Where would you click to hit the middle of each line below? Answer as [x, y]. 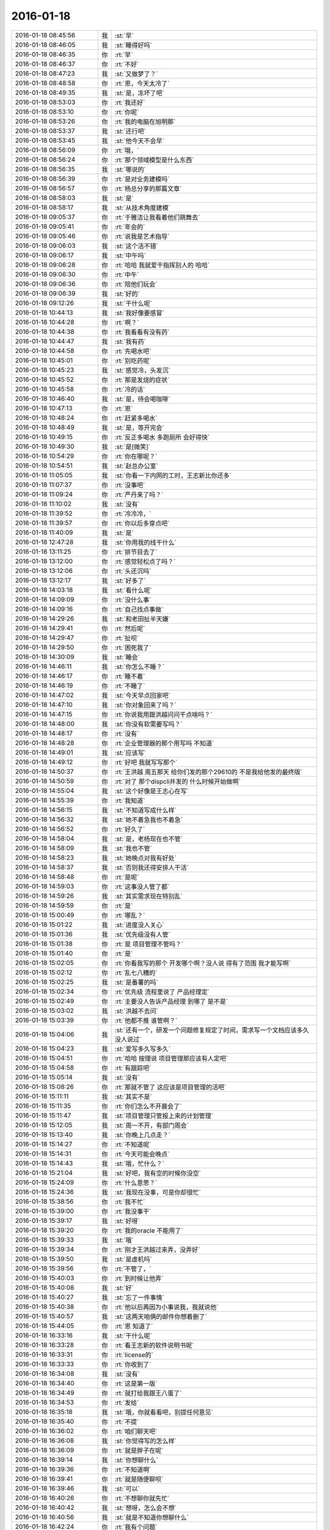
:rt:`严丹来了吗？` [139, 494]
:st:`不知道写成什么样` [145, 810]
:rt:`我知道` [130, 800]
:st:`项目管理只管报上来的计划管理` [164, 1116]
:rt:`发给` [127, 1403]
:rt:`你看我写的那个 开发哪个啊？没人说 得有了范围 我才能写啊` [203, 963]
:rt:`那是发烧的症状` [142, 379]
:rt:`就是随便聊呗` [139, 1479]
